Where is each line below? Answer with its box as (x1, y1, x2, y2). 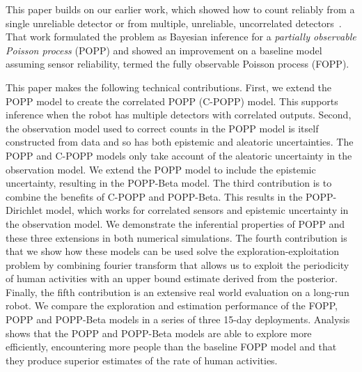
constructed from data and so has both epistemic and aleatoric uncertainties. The (6, 134, 354, 149)
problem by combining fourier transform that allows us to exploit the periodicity (6, 257, 349, 272)
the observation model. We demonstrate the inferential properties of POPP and (6, 216, 345, 231)
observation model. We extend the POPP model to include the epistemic (6, 162, 316, 176)
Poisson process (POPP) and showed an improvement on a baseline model (6, 42, 322, 57)
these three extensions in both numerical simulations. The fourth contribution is (6, 230, 347, 245)
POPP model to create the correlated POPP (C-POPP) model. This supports (6, 93, 338, 108)
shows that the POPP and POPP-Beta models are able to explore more (6, 325, 312, 340)
